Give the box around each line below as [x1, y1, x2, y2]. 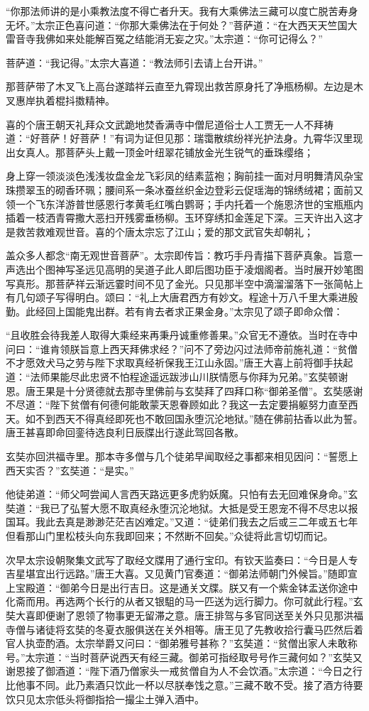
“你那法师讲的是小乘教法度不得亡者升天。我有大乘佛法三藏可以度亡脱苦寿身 [6, 4, 358, 18]
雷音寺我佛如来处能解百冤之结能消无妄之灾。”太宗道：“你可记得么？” [6, 31, 323, 46]
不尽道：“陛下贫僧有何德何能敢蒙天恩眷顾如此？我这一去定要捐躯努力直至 [6, 397, 348, 412]
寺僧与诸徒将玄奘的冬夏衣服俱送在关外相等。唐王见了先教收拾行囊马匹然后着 [6, 622, 363, 636]
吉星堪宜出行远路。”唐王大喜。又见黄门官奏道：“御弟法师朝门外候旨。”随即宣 [6, 566, 358, 581]
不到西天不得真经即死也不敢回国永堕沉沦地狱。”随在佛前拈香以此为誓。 [35, 411, 363, 425]
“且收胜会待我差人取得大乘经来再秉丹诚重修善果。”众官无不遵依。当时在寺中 [6, 327, 358, 342]
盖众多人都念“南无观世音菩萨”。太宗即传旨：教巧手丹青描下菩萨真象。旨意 [6, 248, 353, 263]
